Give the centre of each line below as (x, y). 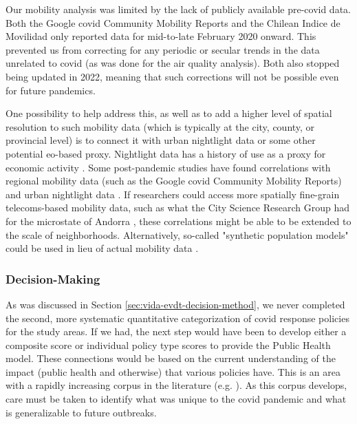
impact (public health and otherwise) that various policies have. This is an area (173, 371)
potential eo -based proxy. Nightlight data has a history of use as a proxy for (166, 153)
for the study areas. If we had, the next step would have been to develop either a (176, 331)
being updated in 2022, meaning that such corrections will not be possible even (172, 76)
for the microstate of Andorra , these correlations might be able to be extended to (178, 221)
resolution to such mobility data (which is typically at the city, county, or (160, 126)
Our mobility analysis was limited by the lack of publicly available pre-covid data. (178, 9)
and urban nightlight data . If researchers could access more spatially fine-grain (173, 194)
